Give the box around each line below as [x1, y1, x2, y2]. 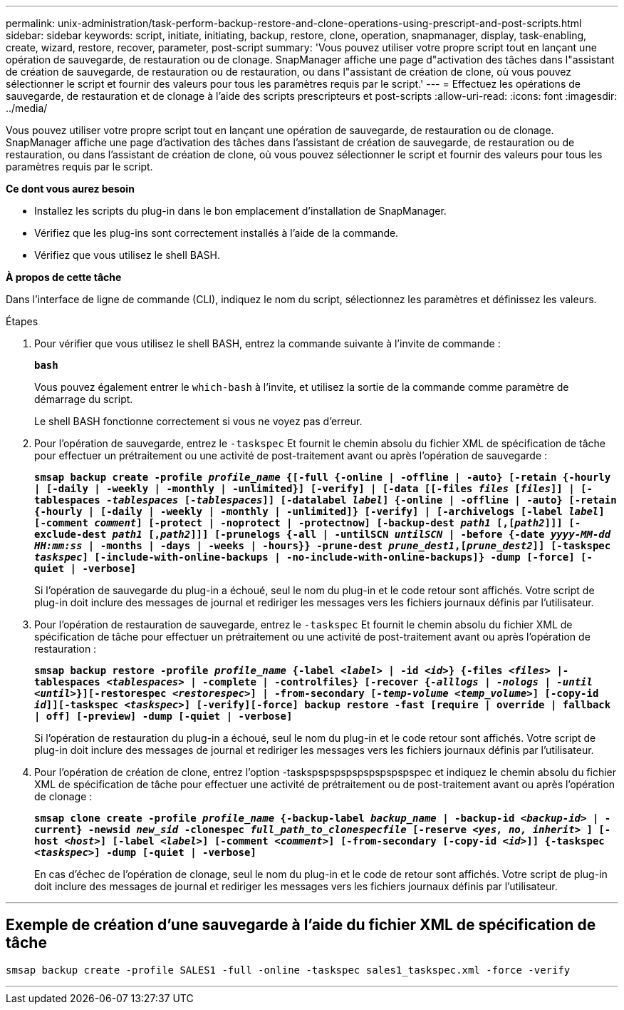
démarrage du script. [34, 393, 133, 405]
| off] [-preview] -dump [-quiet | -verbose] [34, 710, 293, 722]
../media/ [6, 102, 48, 114]
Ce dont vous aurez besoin [6, 183, 135, 195]
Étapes [6, 315, 38, 327]
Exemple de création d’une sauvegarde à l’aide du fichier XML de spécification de [6, 916, 596, 934]
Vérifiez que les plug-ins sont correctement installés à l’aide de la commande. [34, 227, 399, 239]
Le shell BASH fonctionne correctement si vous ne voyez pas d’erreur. [34, 415, 363, 427]
